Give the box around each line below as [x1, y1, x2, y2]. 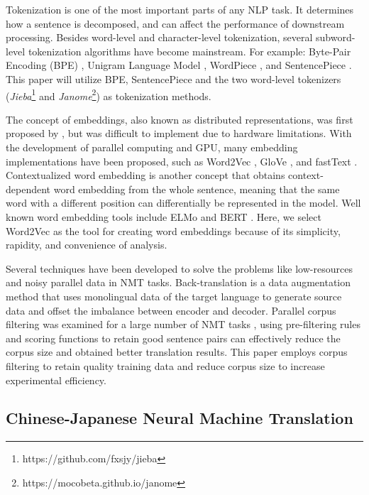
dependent [6, 181, 51, 196]
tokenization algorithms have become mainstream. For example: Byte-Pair [28, 43, 351, 58]
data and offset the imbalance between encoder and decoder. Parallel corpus [6, 303, 336, 317]
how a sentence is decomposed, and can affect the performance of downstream [6, 16, 345, 31]
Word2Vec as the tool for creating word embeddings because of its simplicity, [6, 223, 341, 238]
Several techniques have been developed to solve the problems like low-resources [6, 261, 353, 276]
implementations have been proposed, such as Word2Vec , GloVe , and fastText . [6, 153, 358, 168]
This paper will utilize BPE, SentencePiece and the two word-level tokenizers [6, 71, 341, 86]
